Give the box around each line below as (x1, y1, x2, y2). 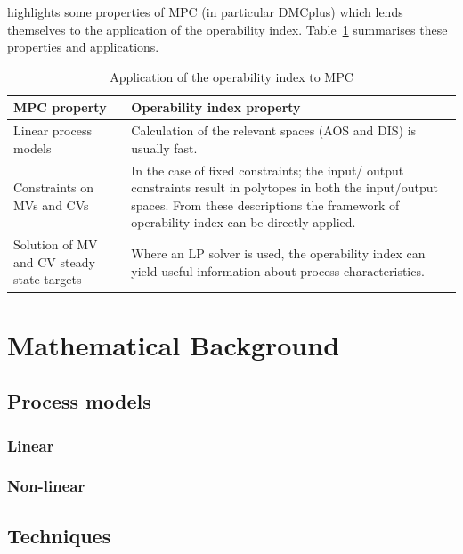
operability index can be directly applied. (131, 213, 356, 232)
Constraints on (13, 178, 94, 197)
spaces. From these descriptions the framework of (131, 195, 400, 214)
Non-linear (7, 475, 85, 497)
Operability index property (131, 98, 301, 117)
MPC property (13, 98, 107, 117)
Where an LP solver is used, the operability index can (131, 244, 426, 263)
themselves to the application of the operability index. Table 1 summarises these (7, 20, 448, 38)
